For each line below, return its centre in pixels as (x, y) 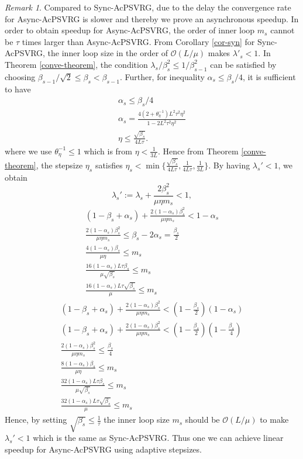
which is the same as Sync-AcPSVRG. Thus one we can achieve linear (158, 438)
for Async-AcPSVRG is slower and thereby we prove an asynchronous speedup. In (152, 18)
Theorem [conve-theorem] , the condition (76, 64)
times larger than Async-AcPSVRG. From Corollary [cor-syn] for (138, 41)
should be (202, 420)
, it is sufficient (269, 76)
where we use (28, 151)
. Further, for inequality (162, 76)
